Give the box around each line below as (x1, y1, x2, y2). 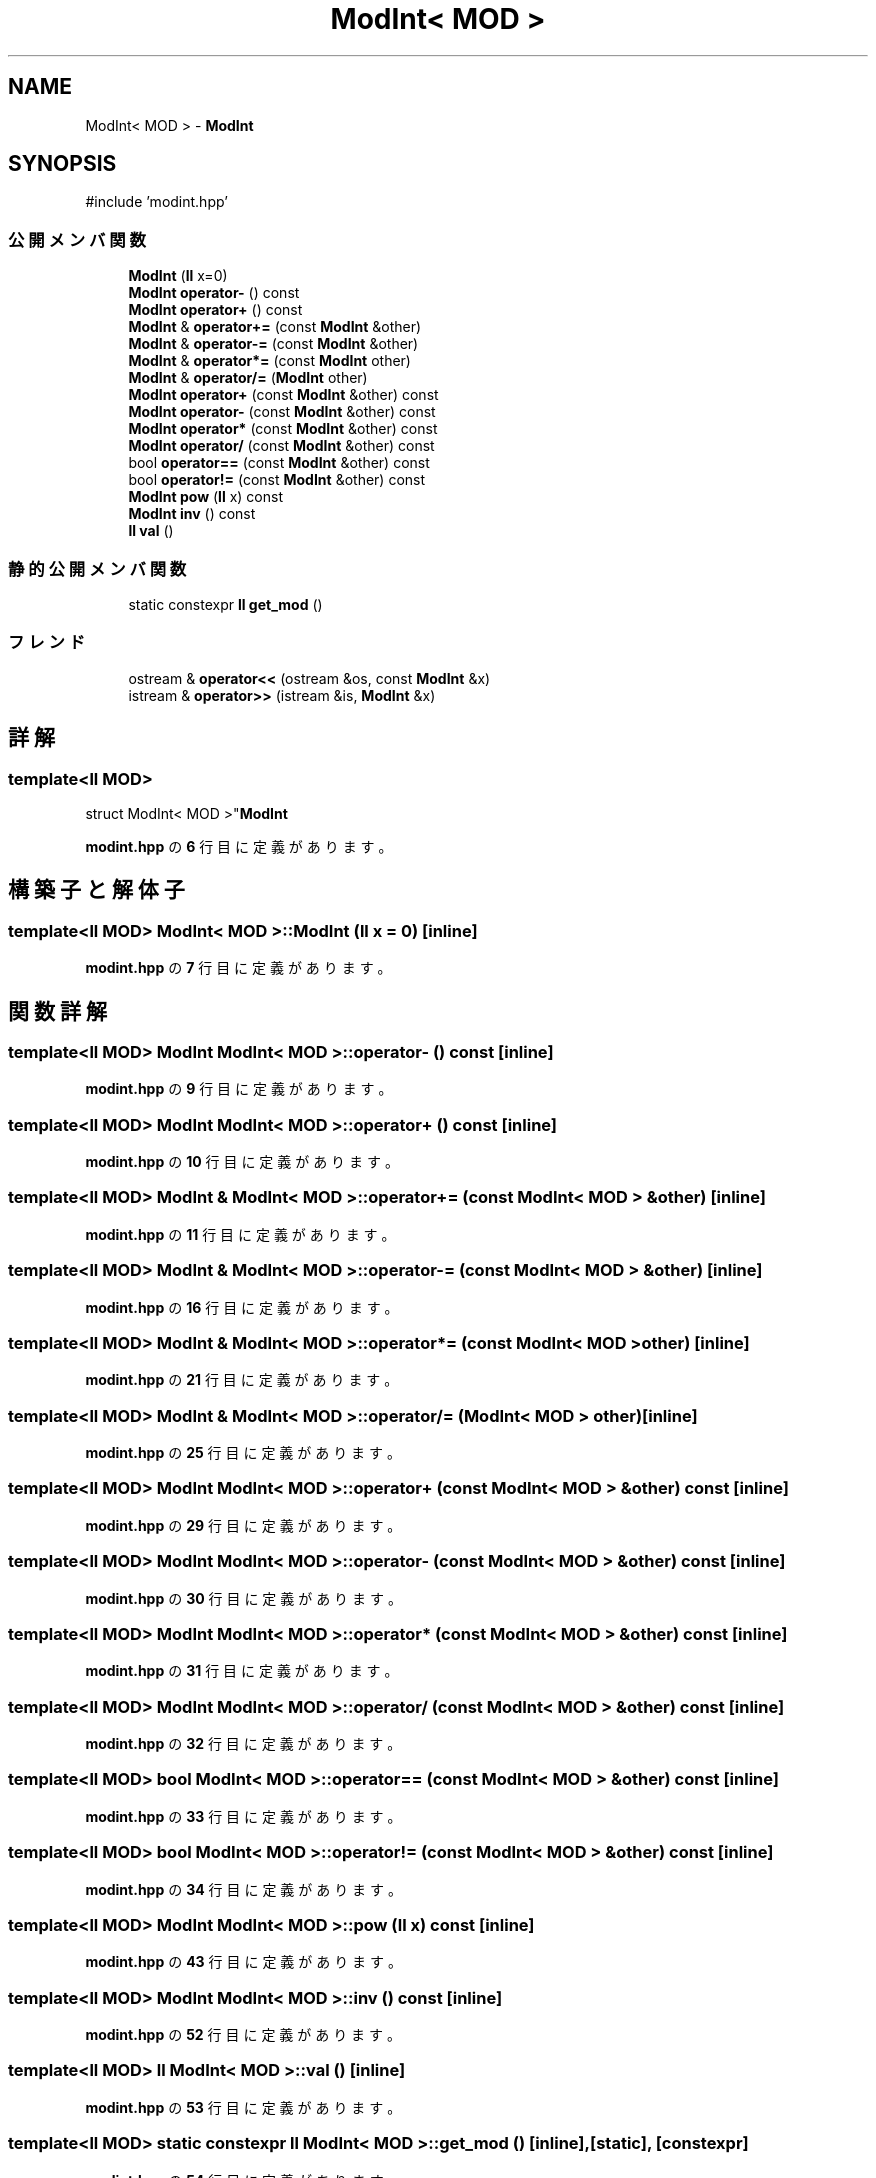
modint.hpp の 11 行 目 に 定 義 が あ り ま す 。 (85, 1225, 396, 1243)
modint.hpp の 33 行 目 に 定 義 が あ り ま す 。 (85, 1807, 402, 1825)
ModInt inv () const (128, 505, 256, 523)
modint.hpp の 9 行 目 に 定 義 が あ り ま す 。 (85, 1080, 393, 1098)
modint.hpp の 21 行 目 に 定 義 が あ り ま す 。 (85, 1371, 399, 1389)
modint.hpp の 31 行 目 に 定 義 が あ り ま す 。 (85, 1662, 399, 1680)
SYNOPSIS (8, 151, 117, 177)
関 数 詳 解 (8, 998, 107, 1024)
